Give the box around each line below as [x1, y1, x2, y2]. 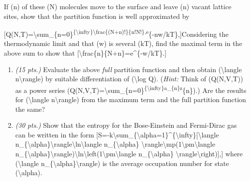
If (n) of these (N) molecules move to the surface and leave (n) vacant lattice [4, 1, 232, 11]
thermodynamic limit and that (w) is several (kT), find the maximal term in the [4, 38, 242, 48]
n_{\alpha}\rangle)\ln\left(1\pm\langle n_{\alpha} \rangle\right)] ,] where [15, 149, 243, 159]
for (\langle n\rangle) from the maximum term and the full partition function [15, 94, 246, 105]
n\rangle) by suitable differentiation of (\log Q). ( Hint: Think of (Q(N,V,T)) [15, 74, 243, 84]
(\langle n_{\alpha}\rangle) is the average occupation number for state [15, 158, 229, 168]
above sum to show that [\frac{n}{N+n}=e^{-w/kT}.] [4, 48, 167, 58]
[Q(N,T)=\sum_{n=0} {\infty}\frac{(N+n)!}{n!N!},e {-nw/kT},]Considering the [4, 28, 229, 39]
